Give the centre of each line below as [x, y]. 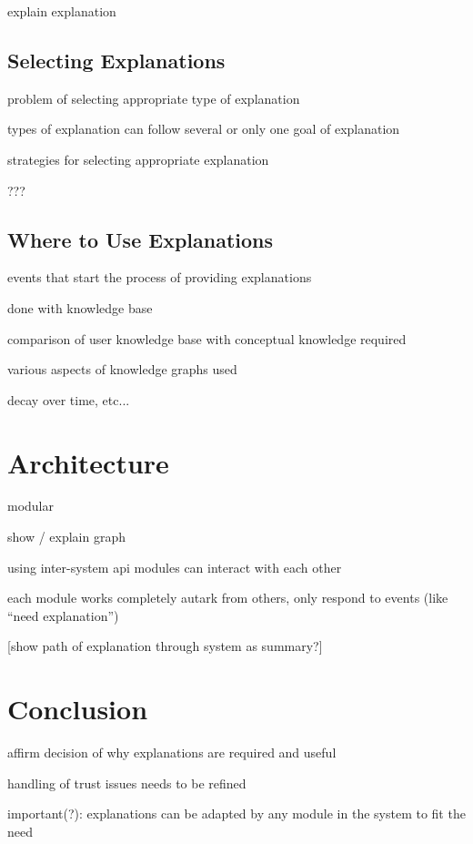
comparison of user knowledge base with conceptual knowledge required [207, 338]
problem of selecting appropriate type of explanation [154, 98]
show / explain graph [67, 537]
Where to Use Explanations [141, 239]
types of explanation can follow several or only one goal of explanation [204, 129]
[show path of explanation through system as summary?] [165, 646]
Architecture [88, 462]
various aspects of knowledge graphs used [122, 369]
